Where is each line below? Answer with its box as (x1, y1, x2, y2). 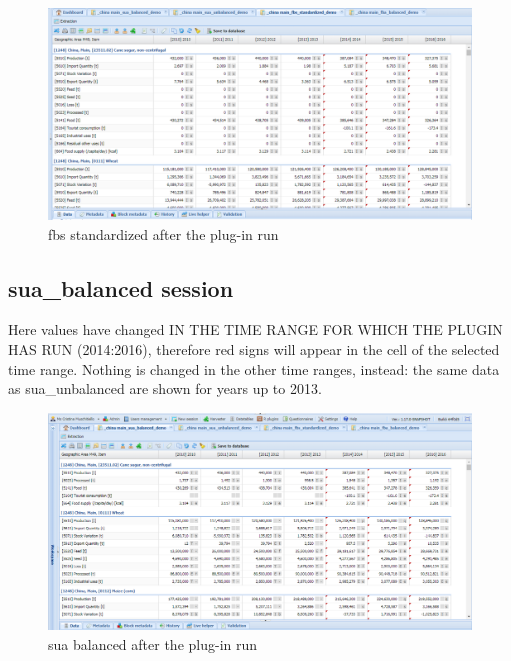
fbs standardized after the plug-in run (48, 223, 279, 244)
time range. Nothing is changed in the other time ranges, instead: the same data (8, 358, 500, 379)
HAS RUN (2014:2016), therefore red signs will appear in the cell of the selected (8, 338, 500, 359)
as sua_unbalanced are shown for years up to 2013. (8, 378, 322, 399)
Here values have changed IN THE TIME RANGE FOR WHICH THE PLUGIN (8, 319, 503, 340)
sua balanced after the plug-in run (48, 633, 258, 654)
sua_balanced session (8, 272, 234, 303)
